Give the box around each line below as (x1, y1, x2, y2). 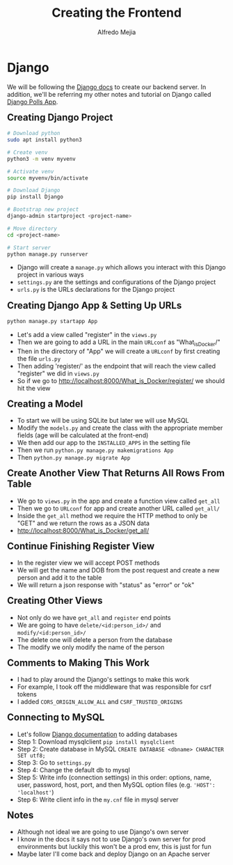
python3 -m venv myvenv (7, 155, 76, 162)
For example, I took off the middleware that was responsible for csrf (17, 683, 212, 691)
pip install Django (7, 194, 63, 201)
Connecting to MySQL (7, 712, 105, 724)
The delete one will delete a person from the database (17, 635, 172, 644)
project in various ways (17, 270, 84, 279)
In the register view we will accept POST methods (17, 559, 160, 567)
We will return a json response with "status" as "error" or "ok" (17, 581, 195, 589)
